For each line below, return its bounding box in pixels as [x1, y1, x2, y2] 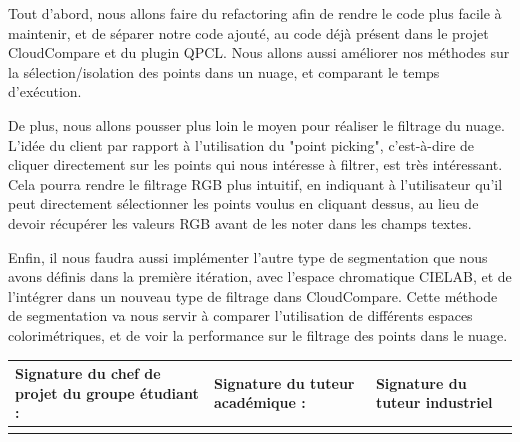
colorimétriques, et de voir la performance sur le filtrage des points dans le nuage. [8, 324, 508, 345]
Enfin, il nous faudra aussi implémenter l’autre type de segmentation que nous [8, 246, 488, 267]
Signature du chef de [15, 363, 161, 383]
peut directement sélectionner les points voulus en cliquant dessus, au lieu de [8, 193, 479, 214]
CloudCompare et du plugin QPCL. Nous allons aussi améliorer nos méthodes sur [8, 42, 510, 63]
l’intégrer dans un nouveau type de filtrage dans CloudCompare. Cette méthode [8, 285, 498, 306]
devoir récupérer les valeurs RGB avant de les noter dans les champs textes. [8, 212, 472, 233]
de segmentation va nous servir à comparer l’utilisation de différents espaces [8, 305, 473, 326]
